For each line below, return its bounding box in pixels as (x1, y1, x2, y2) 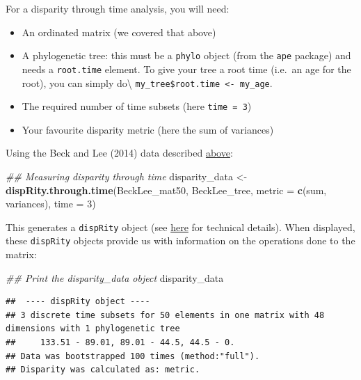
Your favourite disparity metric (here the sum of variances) (22, 122, 274, 136)
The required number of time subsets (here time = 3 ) (22, 99, 252, 113)
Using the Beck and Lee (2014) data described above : (6, 145, 233, 160)
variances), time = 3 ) (6, 196, 96, 211)
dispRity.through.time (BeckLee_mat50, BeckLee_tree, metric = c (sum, (6, 182, 327, 197)
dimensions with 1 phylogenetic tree (6, 324, 180, 334)
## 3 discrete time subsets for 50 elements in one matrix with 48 (6, 310, 325, 320)
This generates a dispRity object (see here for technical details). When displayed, (6, 219, 355, 234)
